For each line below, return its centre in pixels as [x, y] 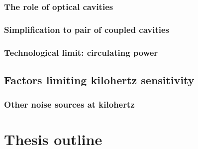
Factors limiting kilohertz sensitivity [99, 79]
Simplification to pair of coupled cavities [87, 29]
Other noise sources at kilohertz [69, 104]
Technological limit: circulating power [81, 52]
